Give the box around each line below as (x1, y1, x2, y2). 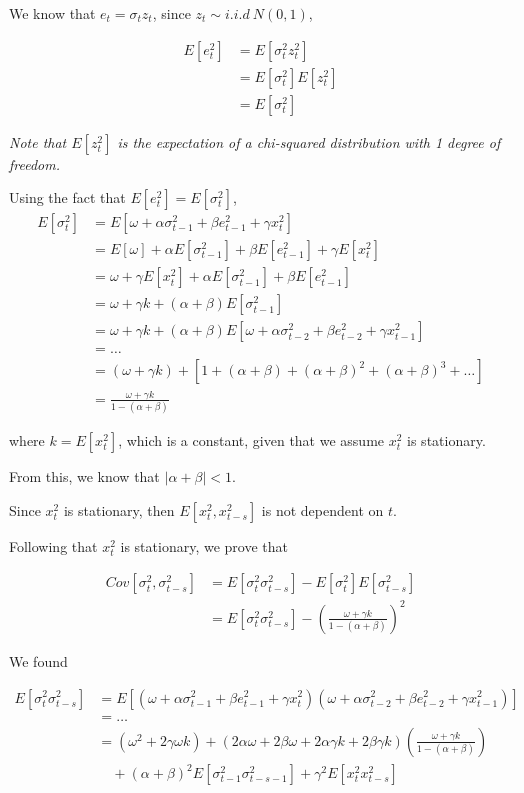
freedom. (9, 153, 61, 174)
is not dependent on (261, 499, 384, 520)
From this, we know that (9, 466, 160, 487)
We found (9, 650, 68, 671)
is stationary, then (63, 499, 175, 520)
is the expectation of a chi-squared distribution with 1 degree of (117, 131, 501, 152)
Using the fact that (9, 187, 126, 208)
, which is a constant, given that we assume (118, 430, 385, 451)
